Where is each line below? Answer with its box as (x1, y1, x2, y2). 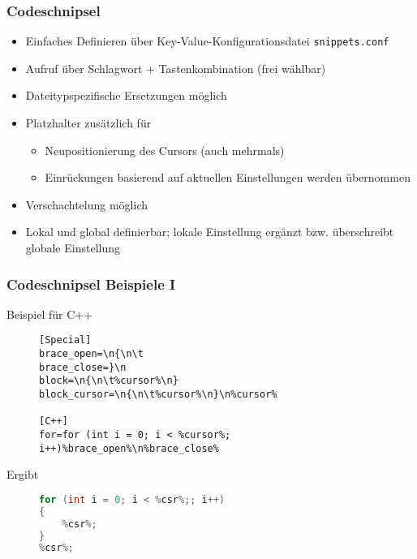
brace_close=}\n (39, 361, 127, 373)
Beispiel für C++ (6, 305, 93, 322)
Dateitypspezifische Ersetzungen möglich (25, 87, 227, 104)
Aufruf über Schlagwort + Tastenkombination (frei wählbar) (25, 59, 326, 76)
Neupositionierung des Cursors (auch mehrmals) (45, 141, 285, 158)
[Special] (39, 334, 92, 346)
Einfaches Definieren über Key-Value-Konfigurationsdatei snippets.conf (25, 32, 389, 49)
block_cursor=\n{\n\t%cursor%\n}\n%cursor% (39, 389, 277, 401)
